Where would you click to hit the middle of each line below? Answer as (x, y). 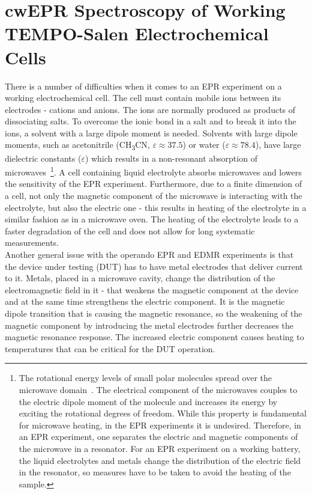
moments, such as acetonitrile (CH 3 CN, (77, 145)
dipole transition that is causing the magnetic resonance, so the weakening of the (154, 313)
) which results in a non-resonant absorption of (171, 158)
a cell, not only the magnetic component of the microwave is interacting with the (154, 196)
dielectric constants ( (43, 158)
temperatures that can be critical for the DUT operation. (110, 348)
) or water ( (204, 145)
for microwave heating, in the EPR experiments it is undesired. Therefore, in (160, 425)
